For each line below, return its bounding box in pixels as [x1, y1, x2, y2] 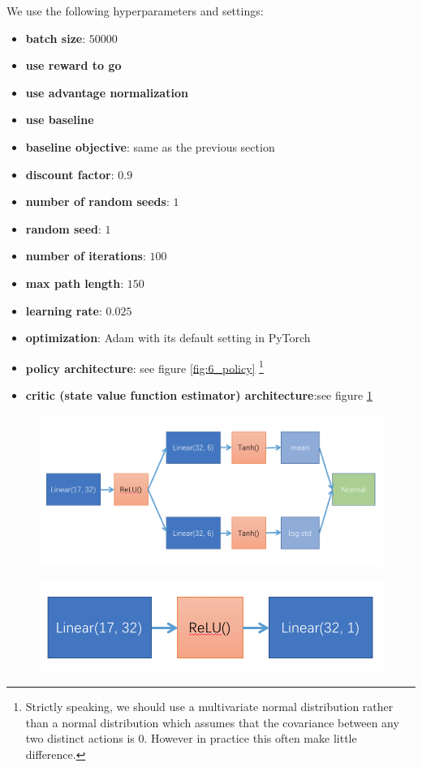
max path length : [25, 274, 124, 291]
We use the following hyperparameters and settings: [6, 2, 264, 19]
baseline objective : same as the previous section [25, 138, 275, 155]
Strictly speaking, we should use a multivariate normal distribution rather [25, 698, 394, 714]
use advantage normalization [25, 84, 188, 101]
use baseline [25, 111, 94, 128]
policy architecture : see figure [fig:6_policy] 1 [25, 357, 264, 376]
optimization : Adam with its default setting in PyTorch [25, 329, 311, 346]
